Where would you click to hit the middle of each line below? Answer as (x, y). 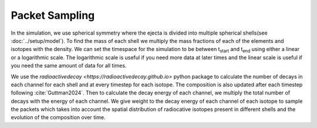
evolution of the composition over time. (58, 117)
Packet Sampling (53, 15)
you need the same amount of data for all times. (69, 66)
